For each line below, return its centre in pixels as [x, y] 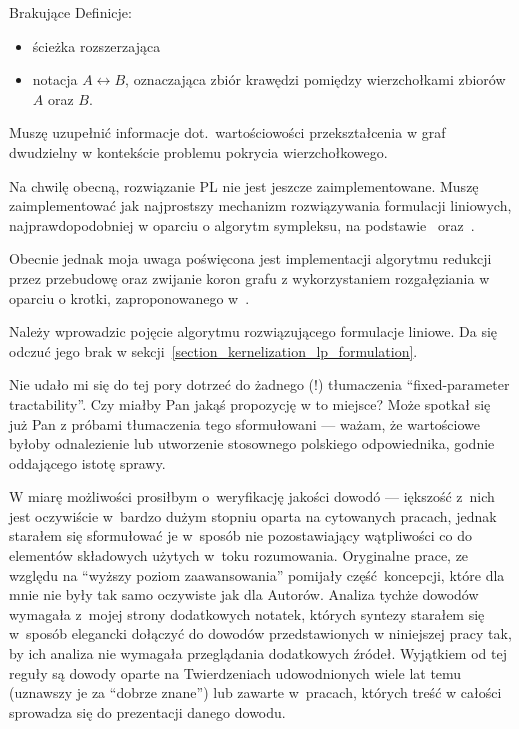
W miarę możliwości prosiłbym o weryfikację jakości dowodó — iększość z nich [252, 496]
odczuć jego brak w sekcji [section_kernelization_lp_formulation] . [213, 350]
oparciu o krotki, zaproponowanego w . [129, 297]
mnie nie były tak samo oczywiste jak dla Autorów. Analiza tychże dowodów [244, 594]
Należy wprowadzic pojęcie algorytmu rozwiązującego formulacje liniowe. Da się [253, 331]
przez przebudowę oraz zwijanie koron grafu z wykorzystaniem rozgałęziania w [249, 277]
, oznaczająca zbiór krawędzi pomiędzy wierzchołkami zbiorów [315, 79]
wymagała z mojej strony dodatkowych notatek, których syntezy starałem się [247, 613]
